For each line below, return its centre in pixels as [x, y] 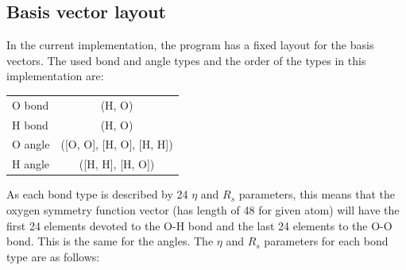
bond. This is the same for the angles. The [110, 241]
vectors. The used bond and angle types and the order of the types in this [186, 60]
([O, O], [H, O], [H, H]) [117, 144]
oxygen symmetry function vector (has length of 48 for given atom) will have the [203, 209]
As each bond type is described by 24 [97, 194]
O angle [31, 144]
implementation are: [55, 76]
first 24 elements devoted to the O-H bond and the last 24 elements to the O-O [199, 225]
